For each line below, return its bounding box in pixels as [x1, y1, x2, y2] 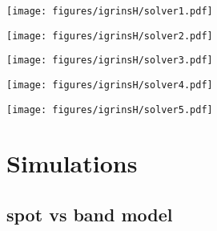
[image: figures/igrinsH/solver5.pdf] [6, 103, 213, 115]
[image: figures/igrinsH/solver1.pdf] [6, 6, 213, 17]
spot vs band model [6, 202, 173, 227]
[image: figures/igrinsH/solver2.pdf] [6, 30, 213, 42]
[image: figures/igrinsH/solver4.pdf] [6, 79, 213, 91]
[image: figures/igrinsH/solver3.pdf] [6, 55, 213, 67]
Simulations [6, 147, 138, 180]
